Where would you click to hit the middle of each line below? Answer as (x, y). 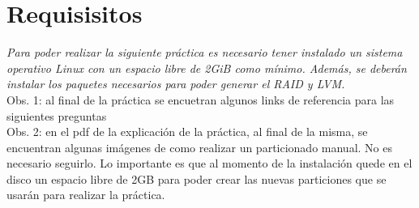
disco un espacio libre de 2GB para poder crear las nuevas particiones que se (197, 178)
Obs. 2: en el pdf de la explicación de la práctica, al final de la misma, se (187, 132)
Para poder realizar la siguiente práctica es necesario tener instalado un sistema (205, 52)
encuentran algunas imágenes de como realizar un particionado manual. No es (199, 147)
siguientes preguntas (57, 115)
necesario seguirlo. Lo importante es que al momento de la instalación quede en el (209, 163)
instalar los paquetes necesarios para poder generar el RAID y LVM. (176, 84)
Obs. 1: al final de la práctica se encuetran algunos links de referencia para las (201, 99)
